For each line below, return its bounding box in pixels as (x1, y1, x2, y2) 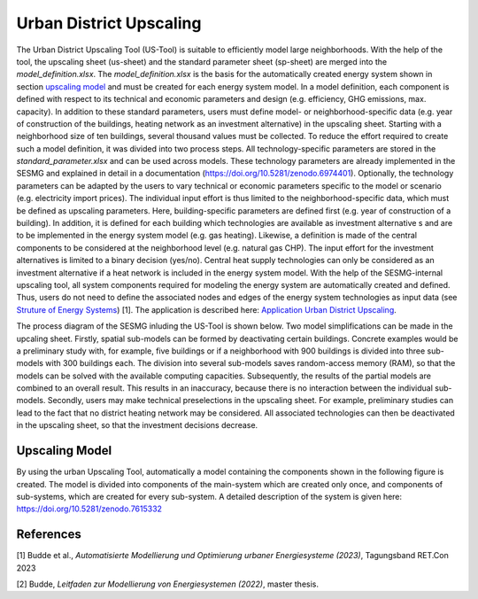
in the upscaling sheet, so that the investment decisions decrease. (16, 420, 258, 431)
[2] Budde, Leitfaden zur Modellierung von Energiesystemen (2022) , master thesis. (16, 579, 319, 589)
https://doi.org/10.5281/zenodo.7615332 (16, 503, 163, 514)
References (16, 527, 81, 542)
